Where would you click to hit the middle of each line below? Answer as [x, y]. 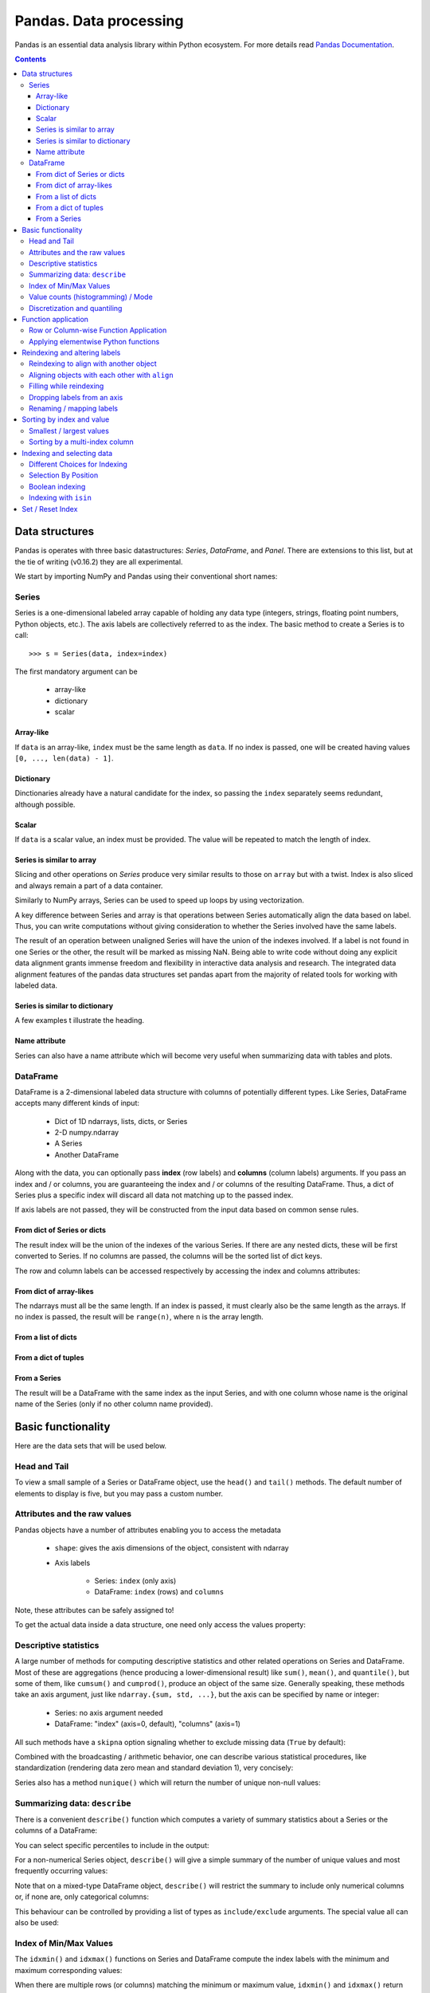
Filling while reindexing [66, 386]
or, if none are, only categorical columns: [82, 1897]
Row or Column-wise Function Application [98, 330]
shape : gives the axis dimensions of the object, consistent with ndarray [172, 1548]
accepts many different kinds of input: [77, 1103]
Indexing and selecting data [67, 453]
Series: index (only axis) [135, 1580]
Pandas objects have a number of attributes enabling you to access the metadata [148, 1530]
